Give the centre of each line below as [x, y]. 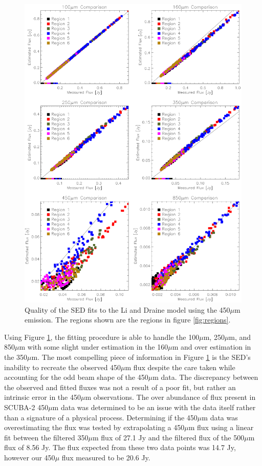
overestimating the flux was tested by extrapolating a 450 [94, 427]
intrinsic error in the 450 [42, 397]
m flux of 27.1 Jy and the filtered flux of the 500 [168, 437]
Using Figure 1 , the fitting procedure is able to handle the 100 [102, 337]
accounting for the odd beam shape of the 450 [76, 377]
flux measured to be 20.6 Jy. [106, 457]
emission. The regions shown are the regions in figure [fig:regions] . [128, 320]
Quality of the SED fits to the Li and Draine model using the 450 [127, 309]
